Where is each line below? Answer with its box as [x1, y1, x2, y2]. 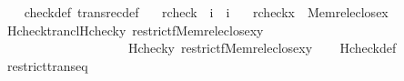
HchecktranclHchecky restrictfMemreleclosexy [6, 20, 264, 39]
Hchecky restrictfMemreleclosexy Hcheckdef [127, 38, 397, 57]
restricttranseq [6, 56, 88, 75]
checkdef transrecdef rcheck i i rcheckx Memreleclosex [24, 3, 389, 21]
